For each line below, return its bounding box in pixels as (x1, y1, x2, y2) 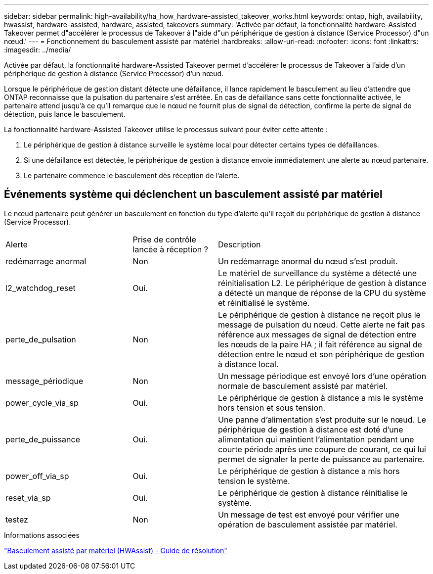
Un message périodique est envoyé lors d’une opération (217, 371, 427, 381)
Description (217, 239, 261, 249)
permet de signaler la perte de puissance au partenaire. (217, 454, 425, 464)
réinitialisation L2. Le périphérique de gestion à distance (217, 278, 427, 288)
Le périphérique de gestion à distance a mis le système (217, 392, 424, 403)
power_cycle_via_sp (5, 397, 79, 408)
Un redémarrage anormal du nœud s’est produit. (217, 256, 398, 266)
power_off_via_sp (5, 471, 69, 481)
